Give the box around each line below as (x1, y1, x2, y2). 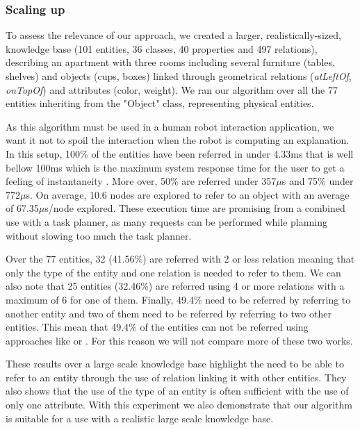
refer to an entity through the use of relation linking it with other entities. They (6, 370, 347, 384)
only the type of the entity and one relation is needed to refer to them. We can (6, 265, 341, 279)
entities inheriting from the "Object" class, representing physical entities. (6, 96, 314, 110)
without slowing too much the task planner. (6, 228, 192, 242)
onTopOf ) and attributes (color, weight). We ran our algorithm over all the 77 (6, 82, 338, 97)
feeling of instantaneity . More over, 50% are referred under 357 (6, 174, 277, 188)
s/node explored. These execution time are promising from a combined (44, 201, 345, 215)
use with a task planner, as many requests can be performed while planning (6, 214, 327, 229)
